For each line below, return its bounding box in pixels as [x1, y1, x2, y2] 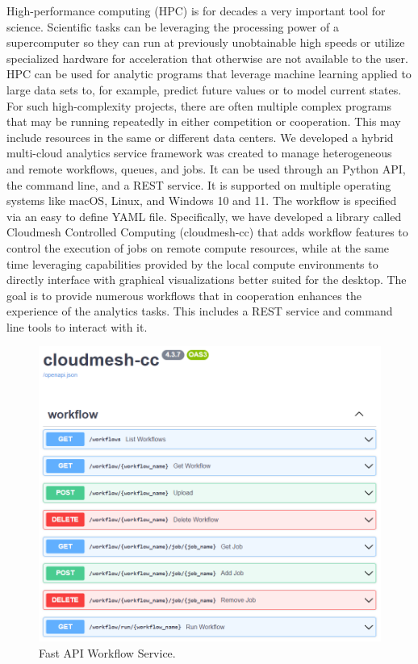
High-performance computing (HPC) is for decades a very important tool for [6, 2, 386, 19]
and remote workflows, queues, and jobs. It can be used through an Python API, [6, 160, 406, 177]
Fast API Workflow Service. [39, 644, 176, 661]
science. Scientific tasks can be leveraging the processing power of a [6, 18, 339, 35]
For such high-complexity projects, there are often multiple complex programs [6, 97, 392, 114]
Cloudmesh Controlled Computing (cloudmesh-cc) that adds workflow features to [6, 223, 408, 240]
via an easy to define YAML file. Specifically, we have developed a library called [6, 207, 402, 224]
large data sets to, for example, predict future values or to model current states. [6, 81, 402, 98]
